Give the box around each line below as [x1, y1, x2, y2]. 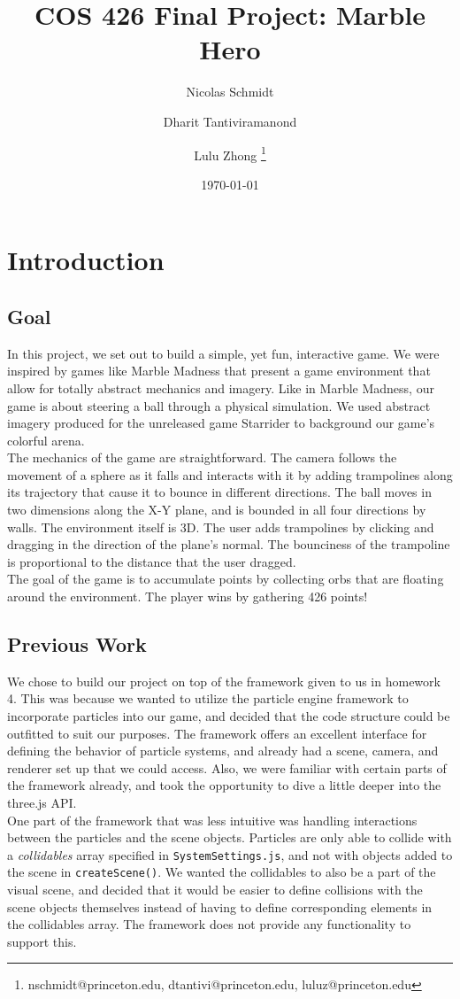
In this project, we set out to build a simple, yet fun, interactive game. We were [7, 344, 440, 362]
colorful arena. [7, 430, 85, 449]
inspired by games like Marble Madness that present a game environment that [7, 361, 431, 380]
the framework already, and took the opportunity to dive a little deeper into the [7, 776, 441, 794]
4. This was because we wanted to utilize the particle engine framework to [7, 689, 409, 708]
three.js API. [7, 794, 77, 811]
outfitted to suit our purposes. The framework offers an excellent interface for [7, 724, 427, 742]
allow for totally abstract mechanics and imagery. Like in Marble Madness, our [7, 378, 434, 397]
